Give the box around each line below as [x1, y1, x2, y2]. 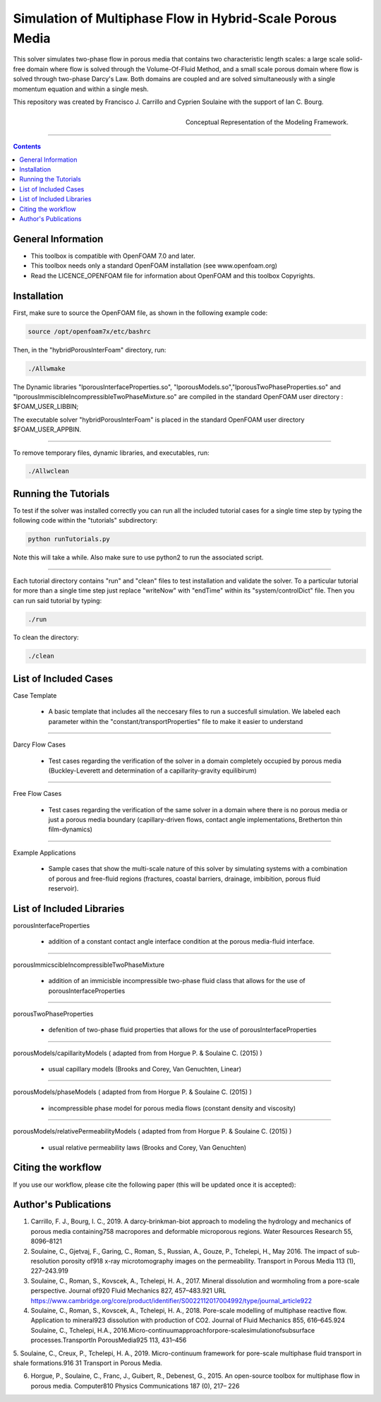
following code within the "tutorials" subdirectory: [13, 516, 158, 525]
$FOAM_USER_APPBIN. [13, 425, 81, 434]
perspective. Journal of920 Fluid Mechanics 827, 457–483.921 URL [30, 1286, 226, 1295]
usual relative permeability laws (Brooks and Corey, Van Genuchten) [48, 1143, 247, 1151]
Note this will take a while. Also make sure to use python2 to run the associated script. [13, 553, 264, 562]
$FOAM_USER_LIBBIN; [13, 403, 79, 411]
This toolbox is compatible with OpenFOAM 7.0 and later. [30, 251, 195, 260]
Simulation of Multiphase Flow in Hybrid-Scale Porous [13, 11, 337, 26]
